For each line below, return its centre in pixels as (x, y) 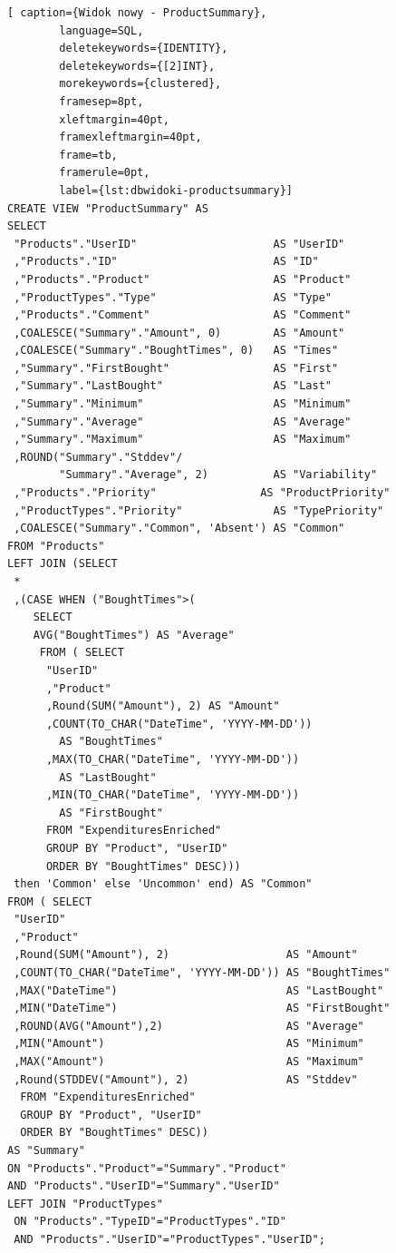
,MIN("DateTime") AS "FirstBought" (202, 1008)
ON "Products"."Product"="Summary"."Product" (147, 1168)
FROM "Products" (56, 546)
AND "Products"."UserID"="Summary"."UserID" (144, 1186)
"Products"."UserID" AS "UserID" (179, 244)
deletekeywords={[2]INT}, (137, 66)
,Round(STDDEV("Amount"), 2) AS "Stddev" (186, 1079)
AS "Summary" (46, 1150)
